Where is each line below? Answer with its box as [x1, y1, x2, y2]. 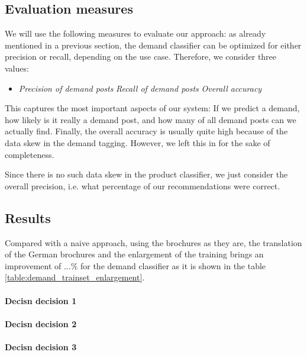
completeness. [5, 148, 54, 160]
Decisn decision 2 [5, 317, 77, 330]
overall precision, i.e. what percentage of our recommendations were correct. [5, 179, 280, 192]
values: [5, 62, 29, 74]
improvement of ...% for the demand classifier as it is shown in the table [5, 259, 266, 272]
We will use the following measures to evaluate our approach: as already [5, 27, 266, 40]
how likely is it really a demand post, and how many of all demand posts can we [5, 113, 296, 125]
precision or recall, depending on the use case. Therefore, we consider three [5, 50, 277, 63]
